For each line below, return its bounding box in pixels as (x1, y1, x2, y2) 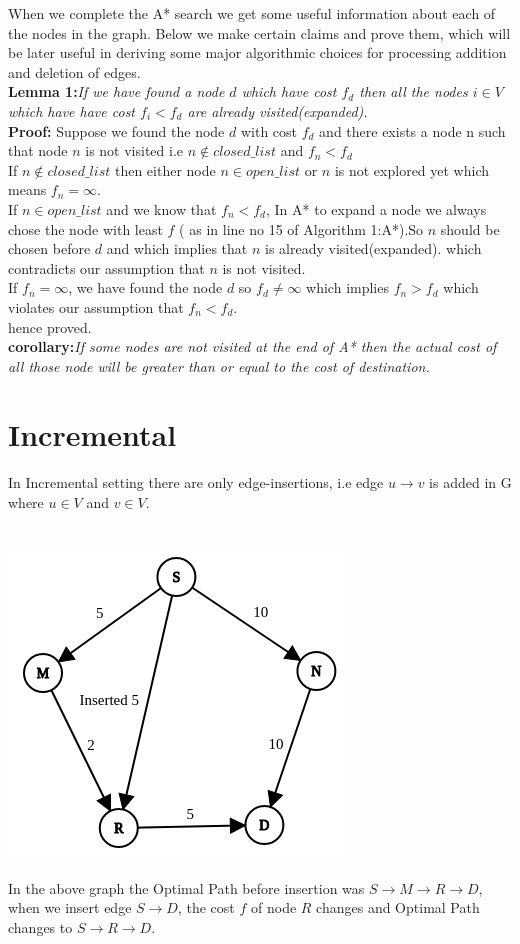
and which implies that (106, 238, 248, 259)
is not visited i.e (85, 140, 184, 161)
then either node (114, 159, 216, 180)
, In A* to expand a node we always (265, 198, 487, 219)
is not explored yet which (334, 159, 490, 180)
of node (251, 897, 297, 918)
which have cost (241, 81, 337, 102)
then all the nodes (359, 81, 468, 102)
